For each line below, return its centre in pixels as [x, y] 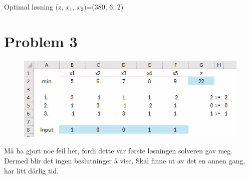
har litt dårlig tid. [32, 170]
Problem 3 [41, 41]
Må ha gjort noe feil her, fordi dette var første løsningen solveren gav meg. [118, 151]
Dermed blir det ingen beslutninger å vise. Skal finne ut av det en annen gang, [125, 160]
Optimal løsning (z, [34, 7]
